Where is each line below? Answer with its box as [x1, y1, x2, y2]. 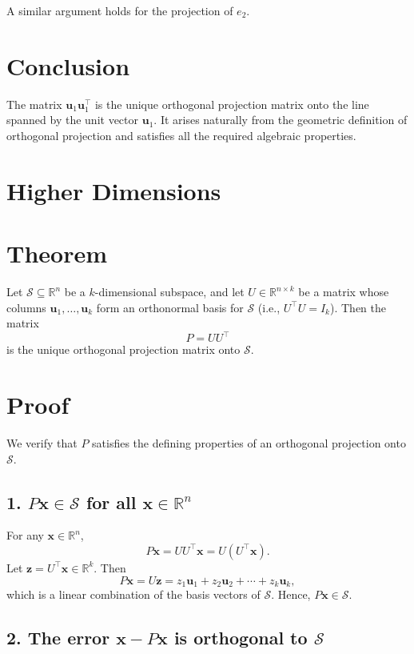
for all [86, 489, 137, 514]
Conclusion [6, 49, 130, 82]
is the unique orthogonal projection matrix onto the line [94, 95, 369, 112]
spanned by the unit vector [6, 111, 139, 128]
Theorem [6, 237, 108, 270]
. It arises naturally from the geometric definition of [153, 111, 408, 128]
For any [6, 527, 44, 544]
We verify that [6, 435, 78, 451]
